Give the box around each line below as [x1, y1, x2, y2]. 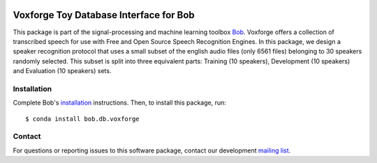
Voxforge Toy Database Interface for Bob [13, 9, 195, 21]
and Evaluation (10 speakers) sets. [13, 67, 112, 75]
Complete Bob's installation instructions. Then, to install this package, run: [13, 98, 226, 107]
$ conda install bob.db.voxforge [25, 115, 140, 123]
